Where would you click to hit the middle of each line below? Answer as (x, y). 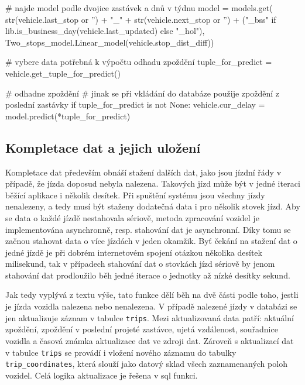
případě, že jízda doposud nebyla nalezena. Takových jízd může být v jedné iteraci (153, 183)
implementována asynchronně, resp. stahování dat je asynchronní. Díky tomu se (148, 229)
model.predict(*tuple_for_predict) (68, 116)
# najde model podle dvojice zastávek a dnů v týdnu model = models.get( (139, 8)
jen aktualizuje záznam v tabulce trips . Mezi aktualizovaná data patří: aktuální (150, 317)
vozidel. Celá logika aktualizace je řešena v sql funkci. (102, 375)
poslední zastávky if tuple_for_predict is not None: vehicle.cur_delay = (135, 104)
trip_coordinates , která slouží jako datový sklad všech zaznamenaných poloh (146, 364)
